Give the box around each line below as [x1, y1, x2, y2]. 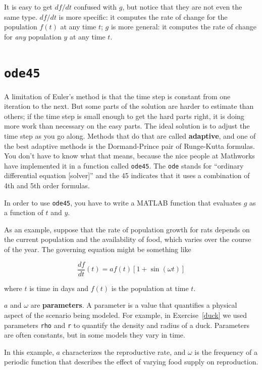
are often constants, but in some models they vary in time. [4, 330, 185, 340]
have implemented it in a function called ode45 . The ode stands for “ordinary [4, 160, 244, 171]
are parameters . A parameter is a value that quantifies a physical [30, 300, 237, 310]
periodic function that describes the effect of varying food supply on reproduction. [4, 356, 258, 367]
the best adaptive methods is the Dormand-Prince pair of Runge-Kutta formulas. [4, 140, 255, 151]
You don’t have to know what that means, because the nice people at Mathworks [4, 150, 255, 161]
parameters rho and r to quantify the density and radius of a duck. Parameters [4, 319, 249, 330]
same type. [4, 11, 37, 22]
